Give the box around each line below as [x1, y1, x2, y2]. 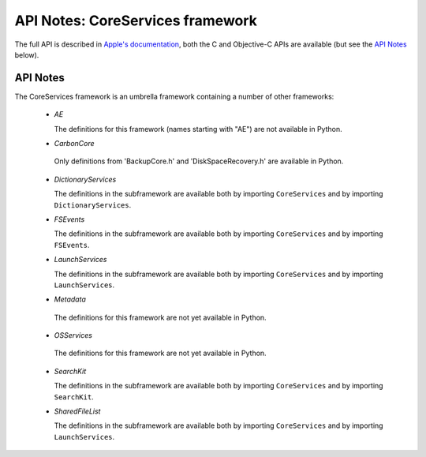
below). [14, 50, 39, 59]
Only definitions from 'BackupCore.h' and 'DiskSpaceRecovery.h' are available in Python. [54, 156, 344, 166]
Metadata [54, 294, 86, 304]
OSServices [54, 331, 92, 340]
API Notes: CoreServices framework [14, 12, 258, 29]
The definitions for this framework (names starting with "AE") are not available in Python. [54, 124, 342, 133]
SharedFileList [54, 406, 101, 416]
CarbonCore [54, 139, 95, 148]
